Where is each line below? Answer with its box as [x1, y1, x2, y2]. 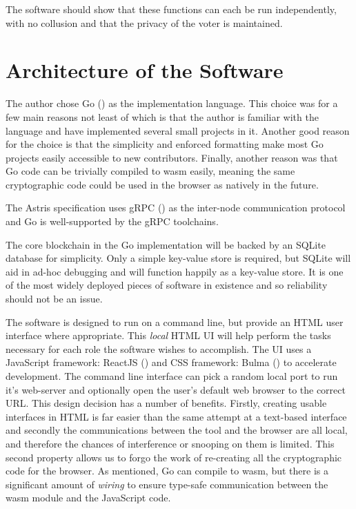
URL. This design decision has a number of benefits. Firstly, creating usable [6, 396, 327, 410]
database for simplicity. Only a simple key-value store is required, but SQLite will [6, 251, 351, 265]
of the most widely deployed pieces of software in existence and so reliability [6, 278, 328, 292]
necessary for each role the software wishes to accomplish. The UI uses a [6, 341, 312, 356]
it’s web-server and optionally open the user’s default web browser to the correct [6, 382, 346, 396]
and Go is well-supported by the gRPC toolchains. [6, 214, 219, 229]
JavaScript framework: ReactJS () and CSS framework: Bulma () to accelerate [6, 355, 337, 369]
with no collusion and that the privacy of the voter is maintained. [6, 15, 283, 30]
